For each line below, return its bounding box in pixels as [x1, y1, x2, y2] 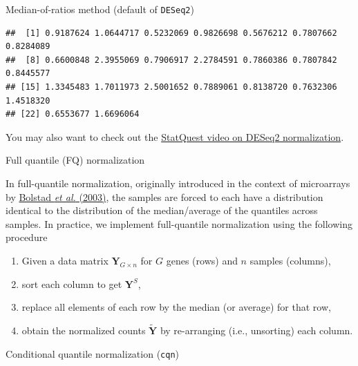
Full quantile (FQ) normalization [6, 153, 145, 167]
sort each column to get [21, 276, 122, 291]
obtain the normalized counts [21, 322, 146, 337]
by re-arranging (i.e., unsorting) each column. [160, 322, 353, 337]
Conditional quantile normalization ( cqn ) [6, 346, 180, 360]
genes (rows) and [166, 253, 238, 267]
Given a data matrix [21, 253, 109, 267]
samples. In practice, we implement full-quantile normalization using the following [6, 216, 352, 231]
